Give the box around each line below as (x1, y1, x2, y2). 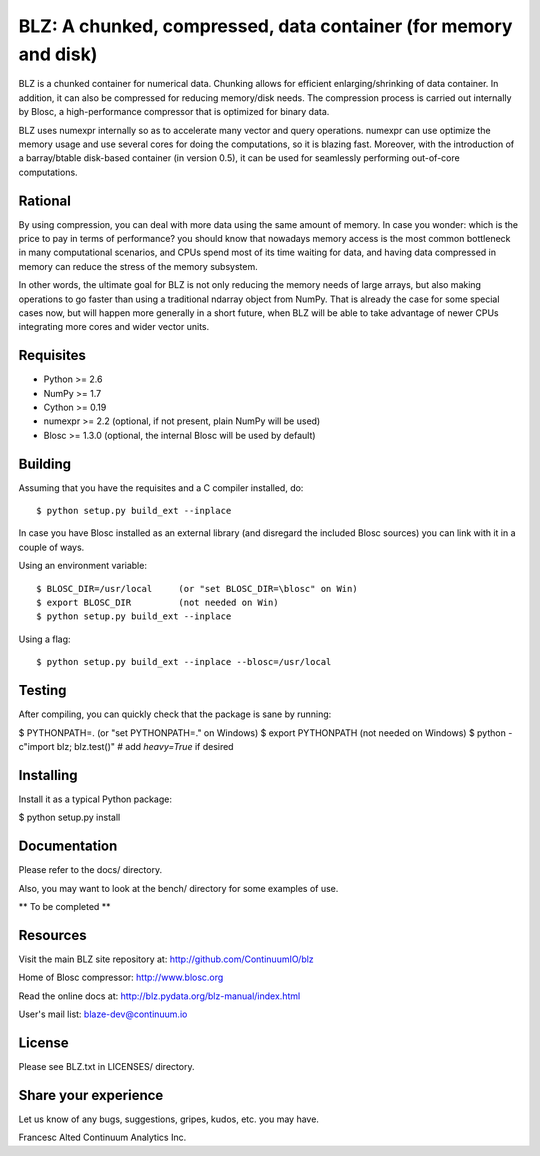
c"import (18, 740, 55, 752)
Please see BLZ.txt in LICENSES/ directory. (18, 1060, 195, 1072)
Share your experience (18, 1086, 164, 1104)
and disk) (18, 43, 98, 65)
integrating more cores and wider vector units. (18, 321, 210, 333)
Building (18, 455, 72, 472)
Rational (18, 192, 72, 209)
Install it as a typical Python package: (18, 793, 172, 805)
